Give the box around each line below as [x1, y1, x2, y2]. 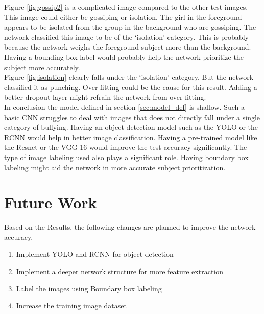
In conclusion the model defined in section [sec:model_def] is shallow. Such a [4, 101, 245, 112]
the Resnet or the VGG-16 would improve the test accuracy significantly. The [4, 142, 247, 152]
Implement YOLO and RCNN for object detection [16, 249, 174, 259]
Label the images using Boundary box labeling [16, 283, 162, 294]
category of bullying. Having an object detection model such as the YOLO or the [4, 122, 258, 132]
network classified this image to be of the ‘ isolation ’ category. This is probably [4, 31, 249, 42]
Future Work [4, 192, 97, 213]
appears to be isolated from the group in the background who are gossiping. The [4, 21, 256, 32]
